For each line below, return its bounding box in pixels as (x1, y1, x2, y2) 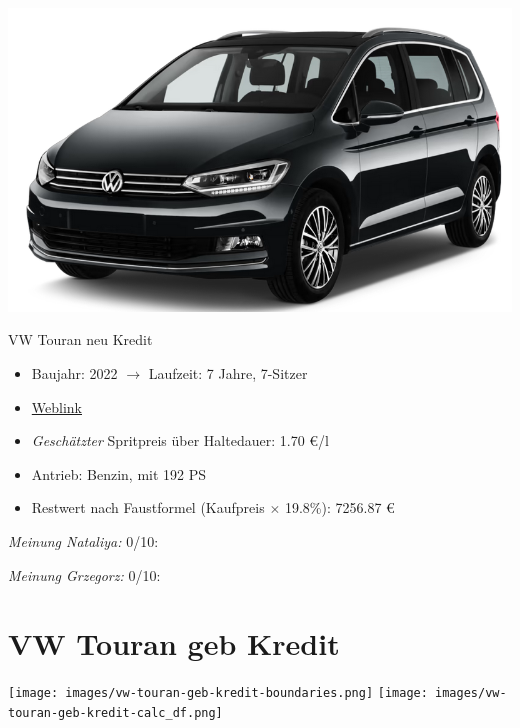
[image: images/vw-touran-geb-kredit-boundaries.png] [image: (8, 686, 428, 701)
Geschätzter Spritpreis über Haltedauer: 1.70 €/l (31, 430, 329, 451)
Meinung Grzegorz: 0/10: (8, 564, 161, 585)
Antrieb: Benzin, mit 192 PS (31, 463, 207, 484)
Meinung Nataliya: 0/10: (8, 531, 159, 552)
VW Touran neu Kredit (8, 329, 153, 350)
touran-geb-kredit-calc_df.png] (8, 706, 223, 721)
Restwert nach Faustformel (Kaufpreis (31, 497, 265, 518)
